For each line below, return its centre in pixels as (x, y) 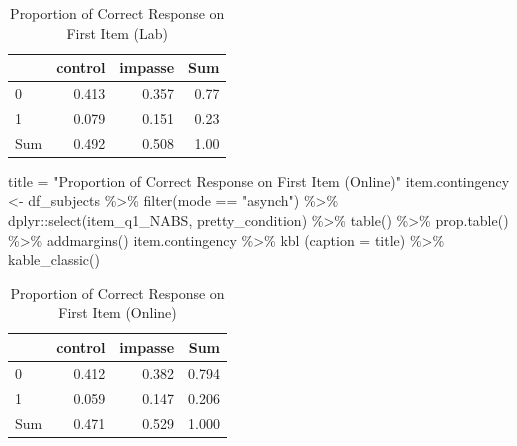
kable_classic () (54, 259)
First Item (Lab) (117, 32)
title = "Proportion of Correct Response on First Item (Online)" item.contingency (259, 180)
